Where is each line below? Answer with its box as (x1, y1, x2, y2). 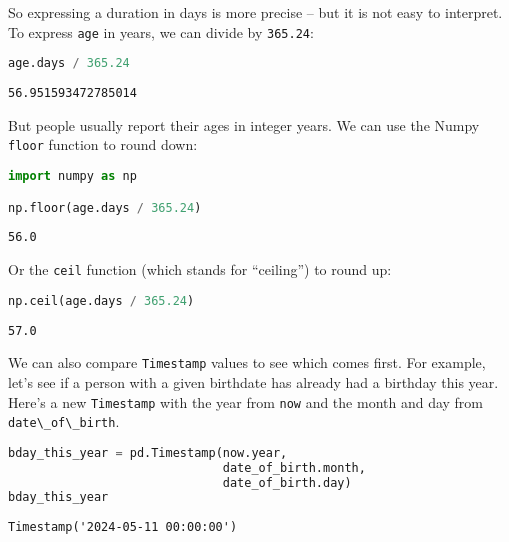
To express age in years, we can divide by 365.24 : (8, 21, 314, 42)
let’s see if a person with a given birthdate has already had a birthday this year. (8, 371, 499, 392)
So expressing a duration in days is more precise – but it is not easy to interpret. (8, 2, 503, 22)
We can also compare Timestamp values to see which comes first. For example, (8, 352, 486, 373)
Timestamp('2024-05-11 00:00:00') (8, 520, 238, 535)
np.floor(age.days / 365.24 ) (8, 200, 202, 215)
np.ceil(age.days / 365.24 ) (8, 293, 195, 308)
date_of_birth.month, (222, 460, 366, 475)
